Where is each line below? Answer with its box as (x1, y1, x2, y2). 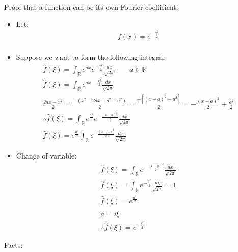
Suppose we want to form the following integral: (16, 51, 166, 62)
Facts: (4, 240, 23, 250)
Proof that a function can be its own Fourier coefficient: (4, 2, 178, 12)
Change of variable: (16, 150, 77, 161)
